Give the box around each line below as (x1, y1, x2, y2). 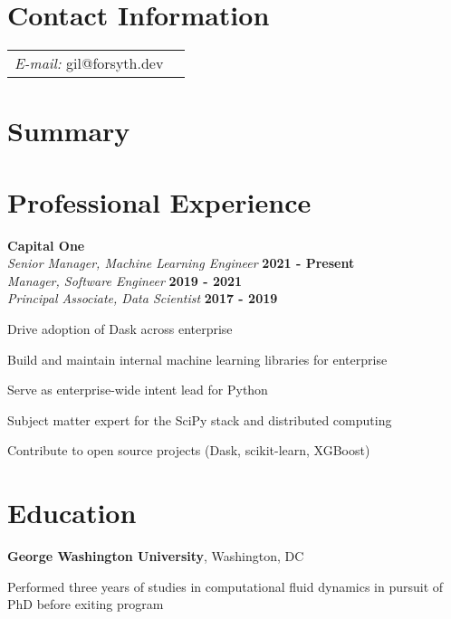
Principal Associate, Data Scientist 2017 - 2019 (7, 289, 278, 308)
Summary (7, 112, 130, 149)
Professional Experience (7, 183, 312, 220)
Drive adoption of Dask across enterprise (7, 319, 233, 338)
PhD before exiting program (7, 595, 164, 614)
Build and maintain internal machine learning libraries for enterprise (7, 349, 388, 368)
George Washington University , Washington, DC (7, 547, 304, 566)
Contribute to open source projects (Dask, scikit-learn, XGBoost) (7, 441, 370, 460)
